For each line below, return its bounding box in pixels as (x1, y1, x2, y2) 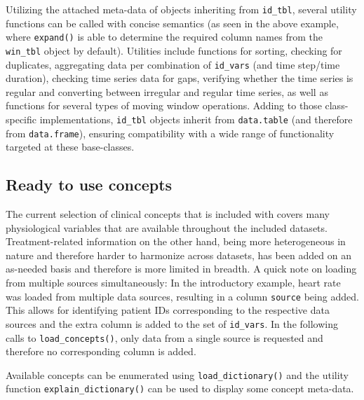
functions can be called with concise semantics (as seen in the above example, (6, 15, 339, 30)
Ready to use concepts (6, 174, 173, 195)
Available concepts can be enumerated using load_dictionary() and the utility (6, 367, 349, 382)
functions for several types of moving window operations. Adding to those (6, 98, 322, 113)
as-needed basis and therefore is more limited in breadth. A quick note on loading (6, 261, 357, 276)
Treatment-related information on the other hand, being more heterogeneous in (6, 234, 346, 249)
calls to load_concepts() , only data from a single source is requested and (6, 330, 323, 345)
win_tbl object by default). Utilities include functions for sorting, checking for (6, 43, 342, 57)
